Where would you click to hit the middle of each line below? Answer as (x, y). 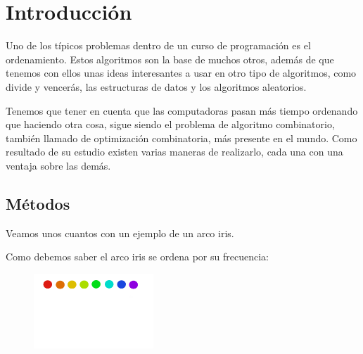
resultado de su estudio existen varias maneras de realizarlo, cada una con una (174, 152)
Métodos (38, 203)
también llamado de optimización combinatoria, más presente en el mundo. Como (181, 138)
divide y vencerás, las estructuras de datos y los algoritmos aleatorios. (156, 86)
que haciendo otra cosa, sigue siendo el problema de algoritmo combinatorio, (170, 124)
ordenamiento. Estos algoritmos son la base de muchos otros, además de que (170, 59)
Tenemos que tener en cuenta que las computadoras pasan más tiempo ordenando (182, 110)
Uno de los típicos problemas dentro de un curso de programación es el (158, 45)
